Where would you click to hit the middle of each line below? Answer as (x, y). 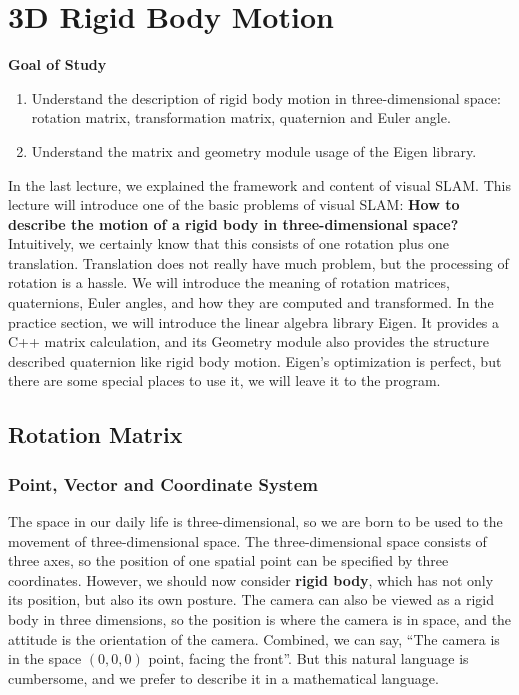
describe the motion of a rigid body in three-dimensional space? (233, 223)
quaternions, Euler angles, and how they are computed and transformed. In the (251, 302)
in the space (45, 658)
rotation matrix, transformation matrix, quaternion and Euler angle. (241, 117)
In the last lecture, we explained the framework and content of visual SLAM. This (259, 184)
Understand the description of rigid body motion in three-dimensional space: (266, 97)
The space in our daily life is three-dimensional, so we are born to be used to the (255, 521)
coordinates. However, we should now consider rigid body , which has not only (251, 579)
